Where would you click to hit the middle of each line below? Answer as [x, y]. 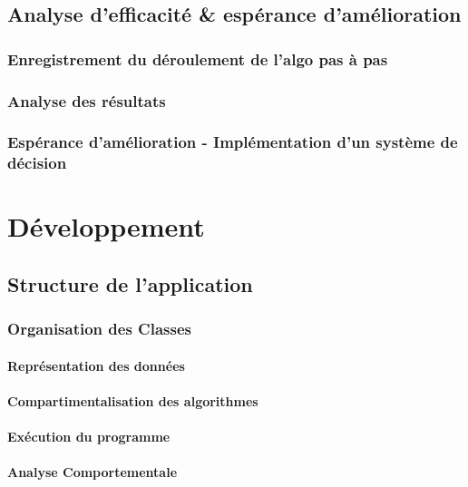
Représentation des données [96, 365]
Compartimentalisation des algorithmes [133, 401]
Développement [106, 226]
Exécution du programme [89, 437]
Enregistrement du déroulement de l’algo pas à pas [198, 58]
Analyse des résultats [87, 100]
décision [37, 163]
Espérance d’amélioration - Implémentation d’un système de [233, 142]
